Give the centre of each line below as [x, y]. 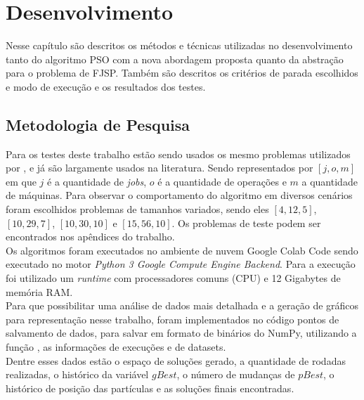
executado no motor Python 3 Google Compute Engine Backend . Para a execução [181, 264]
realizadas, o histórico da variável [77, 374]
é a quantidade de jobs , [97, 181]
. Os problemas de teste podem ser [246, 222]
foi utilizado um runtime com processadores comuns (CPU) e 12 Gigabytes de [173, 278]
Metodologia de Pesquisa [98, 124]
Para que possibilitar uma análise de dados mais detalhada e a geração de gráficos [182, 305]
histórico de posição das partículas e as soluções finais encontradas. [150, 388]
